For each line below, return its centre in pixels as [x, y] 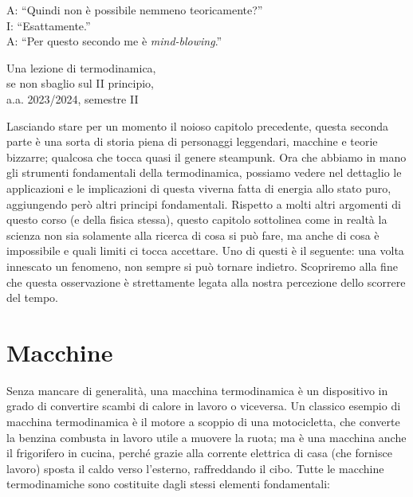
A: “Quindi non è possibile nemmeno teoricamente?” [135, 10]
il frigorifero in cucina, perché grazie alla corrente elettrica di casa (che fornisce [199, 453]
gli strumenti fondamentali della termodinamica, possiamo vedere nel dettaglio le [204, 172]
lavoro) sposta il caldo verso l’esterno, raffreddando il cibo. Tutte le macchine [195, 468]
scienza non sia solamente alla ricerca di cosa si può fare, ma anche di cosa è [193, 235]
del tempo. [32, 297]
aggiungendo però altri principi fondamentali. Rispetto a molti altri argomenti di [204, 203]
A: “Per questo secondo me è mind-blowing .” [114, 41]
